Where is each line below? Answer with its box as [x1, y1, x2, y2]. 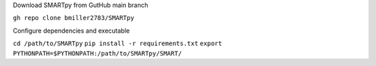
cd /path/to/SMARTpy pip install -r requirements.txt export [13, 40, 222, 48]
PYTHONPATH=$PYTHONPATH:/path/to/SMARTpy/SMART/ [13, 49, 182, 57]
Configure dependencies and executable [13, 26, 130, 35]
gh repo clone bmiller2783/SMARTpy [13, 14, 135, 22]
